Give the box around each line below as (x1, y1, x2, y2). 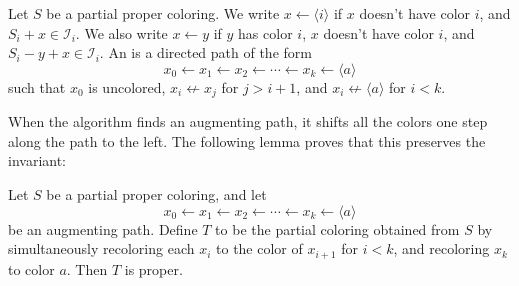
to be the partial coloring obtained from (215, 218, 460, 239)
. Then (66, 258, 108, 279)
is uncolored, (88, 76, 166, 97)
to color (8, 258, 55, 279)
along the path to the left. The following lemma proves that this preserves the (8, 130, 486, 151)
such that (8, 76, 66, 97)
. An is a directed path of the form (99, 42, 312, 63)
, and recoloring (393, 238, 490, 259)
